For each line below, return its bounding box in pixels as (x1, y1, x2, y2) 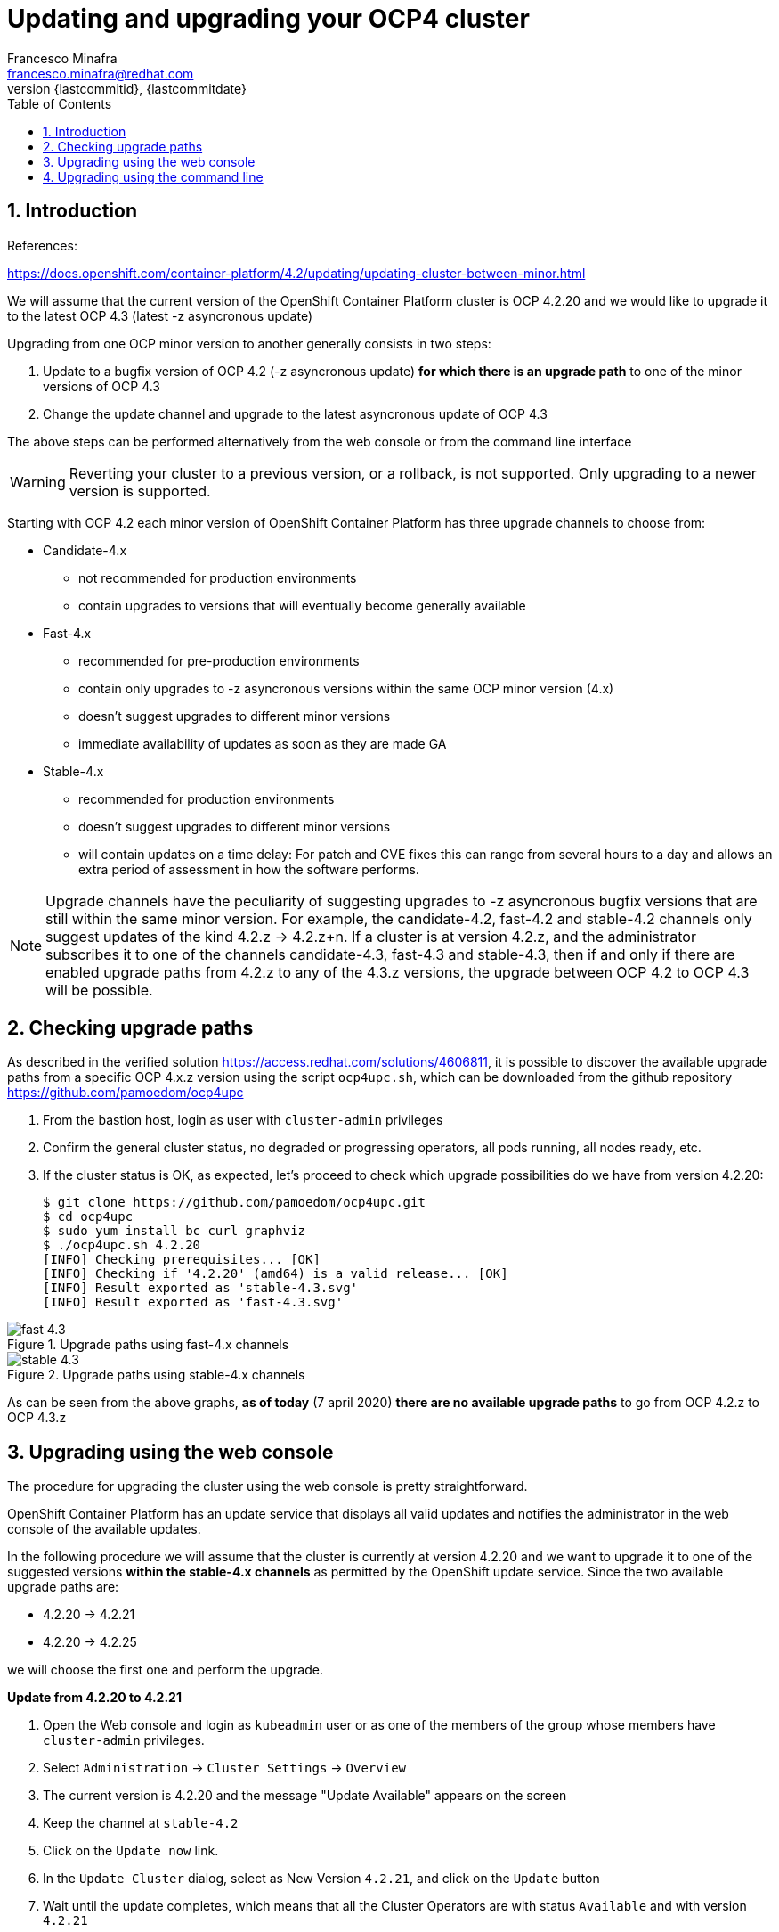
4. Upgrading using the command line (43, 168, 264, 184)
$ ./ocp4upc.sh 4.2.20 (43, 1238, 201, 1253)
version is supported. (69, 481, 211, 500)
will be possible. (45, 980, 153, 999)
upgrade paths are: (7, 1579, 119, 1595)
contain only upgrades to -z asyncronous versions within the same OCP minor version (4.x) (78, 680, 614, 696)
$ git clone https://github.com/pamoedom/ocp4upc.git (43, 1195, 426, 1210)
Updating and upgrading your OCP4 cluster (7, 4, 530, 34)
